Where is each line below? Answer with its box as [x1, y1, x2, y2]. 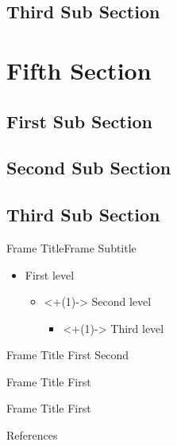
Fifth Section [6, 53, 152, 86]
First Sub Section [6, 108, 152, 133]
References [6, 427, 58, 444]
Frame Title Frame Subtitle [6, 239, 137, 256]
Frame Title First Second [6, 346, 129, 363]
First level [25, 266, 75, 283]
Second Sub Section [6, 155, 171, 180]
